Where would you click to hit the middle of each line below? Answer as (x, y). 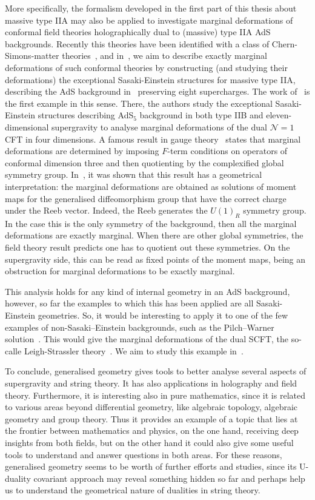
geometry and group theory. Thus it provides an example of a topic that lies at (151, 418)
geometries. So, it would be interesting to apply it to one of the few (163, 315)
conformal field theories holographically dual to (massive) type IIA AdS (138, 32)
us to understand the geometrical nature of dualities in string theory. (133, 490)
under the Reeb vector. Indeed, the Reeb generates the (106, 210)
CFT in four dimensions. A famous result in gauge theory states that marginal (153, 139)
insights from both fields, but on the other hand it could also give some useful (149, 442)
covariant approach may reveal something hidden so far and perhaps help (169, 478)
